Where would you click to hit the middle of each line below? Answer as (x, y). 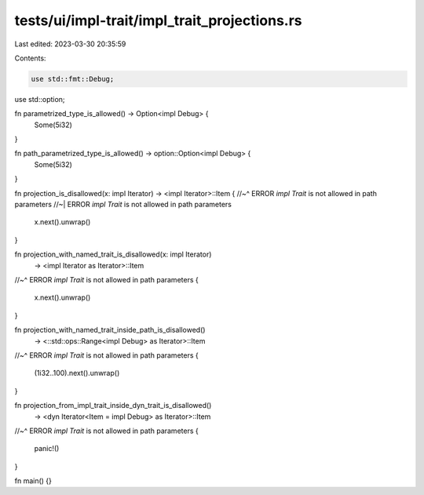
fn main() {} (33, 481)
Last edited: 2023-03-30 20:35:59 (70, 44)
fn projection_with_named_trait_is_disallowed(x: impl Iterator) (113, 254)
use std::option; (40, 99)
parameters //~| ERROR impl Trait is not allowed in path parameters (123, 205)
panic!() (47, 449)
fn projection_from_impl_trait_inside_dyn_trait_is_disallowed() (113, 406)
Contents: (30, 58)
